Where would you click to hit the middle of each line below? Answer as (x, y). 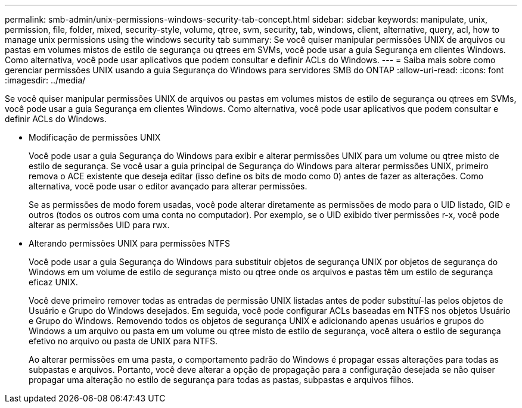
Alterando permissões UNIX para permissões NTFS (129, 243)
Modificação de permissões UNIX (95, 137)
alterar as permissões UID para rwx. (99, 225)
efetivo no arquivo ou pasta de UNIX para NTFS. (123, 341)
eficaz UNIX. (53, 282)
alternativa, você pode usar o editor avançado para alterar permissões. (168, 186)
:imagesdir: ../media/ (45, 80)
